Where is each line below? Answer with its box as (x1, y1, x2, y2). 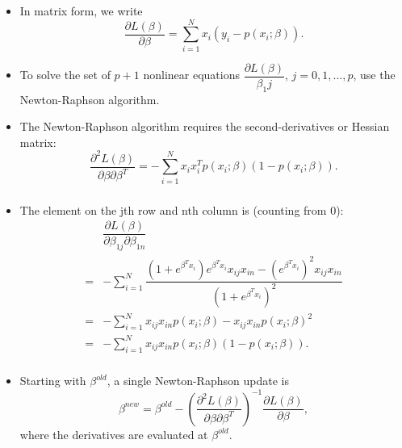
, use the (353, 66, 396, 83)
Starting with (19, 372, 86, 389)
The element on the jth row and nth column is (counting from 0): (19, 201, 344, 218)
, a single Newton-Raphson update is (107, 372, 289, 389)
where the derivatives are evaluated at (19, 425, 208, 442)
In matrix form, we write (19, 2, 143, 19)
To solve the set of (19, 66, 111, 83)
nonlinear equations (143, 66, 240, 83)
